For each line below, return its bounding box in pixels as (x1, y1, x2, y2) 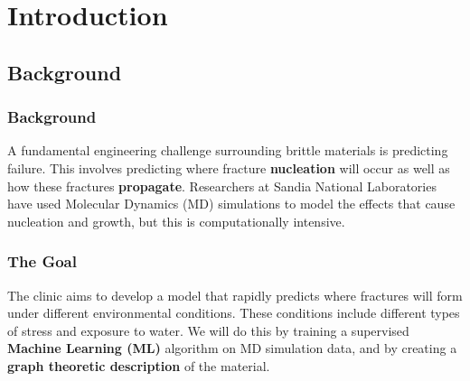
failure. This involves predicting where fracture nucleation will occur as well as (7, 158, 450, 177)
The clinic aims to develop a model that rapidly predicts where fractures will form (7, 285, 463, 304)
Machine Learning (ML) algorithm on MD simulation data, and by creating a (7, 339, 457, 358)
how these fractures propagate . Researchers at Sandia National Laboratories (7, 176, 437, 195)
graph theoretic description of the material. (7, 356, 270, 375)
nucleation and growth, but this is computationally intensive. (7, 211, 345, 230)
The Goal (7, 250, 77, 273)
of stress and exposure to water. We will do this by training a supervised (7, 321, 409, 339)
